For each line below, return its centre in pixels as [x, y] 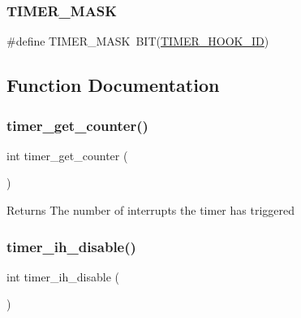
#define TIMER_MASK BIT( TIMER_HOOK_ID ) [138, 41]
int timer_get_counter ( [67, 155]
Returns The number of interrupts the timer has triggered [150, 210]
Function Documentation [113, 85]
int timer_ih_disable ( [63, 276]
